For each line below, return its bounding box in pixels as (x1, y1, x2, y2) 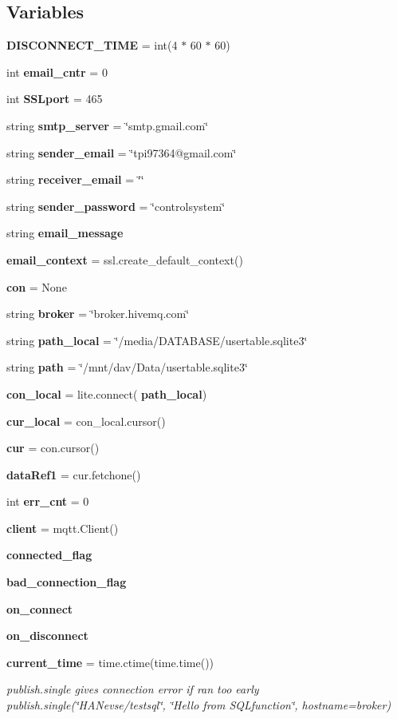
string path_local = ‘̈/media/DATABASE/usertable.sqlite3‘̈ (6, 332, 308, 348)
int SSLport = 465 (6, 90, 103, 107)
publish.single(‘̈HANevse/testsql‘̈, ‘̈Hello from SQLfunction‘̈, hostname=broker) (6, 697, 391, 713)
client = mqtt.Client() (6, 519, 119, 536)
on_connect (6, 600, 73, 617)
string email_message (6, 224, 124, 241)
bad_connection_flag (6, 574, 127, 590)
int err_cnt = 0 (6, 493, 89, 510)
